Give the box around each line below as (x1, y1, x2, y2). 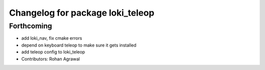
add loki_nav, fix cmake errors (21, 35, 82, 41)
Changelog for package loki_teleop (9, 7, 155, 18)
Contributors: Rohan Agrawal (21, 56, 80, 62)
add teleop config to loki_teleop (21, 49, 85, 55)
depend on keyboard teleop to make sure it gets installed (21, 42, 137, 48)
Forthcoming (9, 22, 53, 30)
